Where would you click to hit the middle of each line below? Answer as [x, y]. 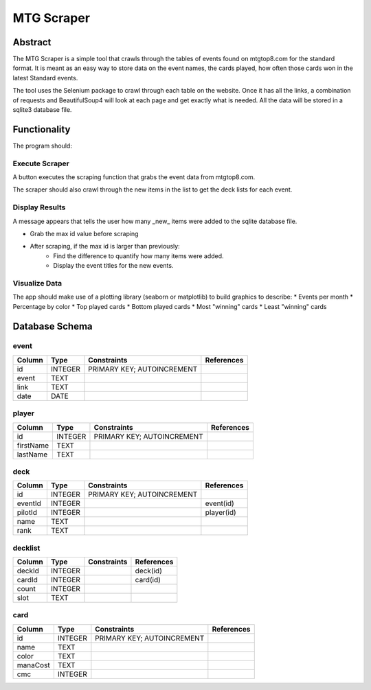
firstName [33, 445]
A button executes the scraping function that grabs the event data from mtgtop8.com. [134, 177]
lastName [32, 455]
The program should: [42, 146]
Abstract [32, 42]
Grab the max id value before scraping [84, 233]
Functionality [42, 129]
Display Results [39, 207]
